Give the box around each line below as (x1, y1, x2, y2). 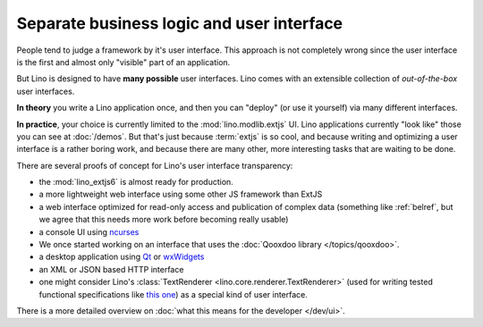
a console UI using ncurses (38, 226, 140, 237)
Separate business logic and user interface (16, 13, 343, 33)
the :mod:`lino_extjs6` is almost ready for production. (38, 177, 234, 188)
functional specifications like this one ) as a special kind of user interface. (38, 289, 309, 299)
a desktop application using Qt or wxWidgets (38, 251, 205, 263)
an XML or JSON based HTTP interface (38, 264, 184, 274)
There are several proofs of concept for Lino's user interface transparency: (16, 160, 293, 171)
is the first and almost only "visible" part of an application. (16, 56, 231, 67)
